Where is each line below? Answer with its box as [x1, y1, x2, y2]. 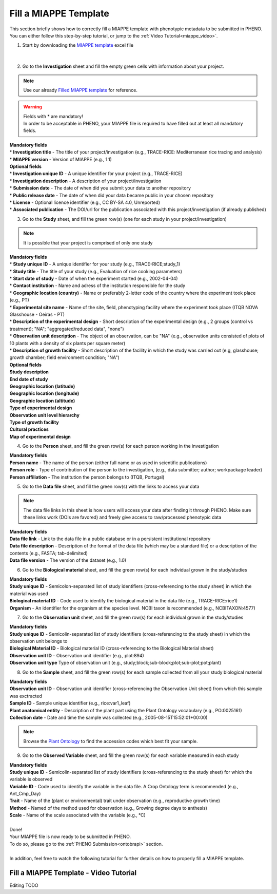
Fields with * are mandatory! [23, 113, 83, 119]
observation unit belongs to [9, 638, 68, 644]
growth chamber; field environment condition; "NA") [9, 354, 120, 360]
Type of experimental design [9, 405, 72, 411]
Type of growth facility [9, 419, 59, 425]
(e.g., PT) [9, 297, 29, 303]
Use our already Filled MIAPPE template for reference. [23, 87, 138, 93]
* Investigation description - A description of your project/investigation [9, 178, 162, 184]
